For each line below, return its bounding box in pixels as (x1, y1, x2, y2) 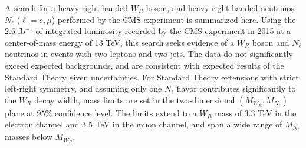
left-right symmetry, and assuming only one (5, 82, 162, 95)
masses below (5, 130, 53, 143)
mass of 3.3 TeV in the (215, 106, 297, 119)
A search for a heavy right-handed (5, 2, 129, 14)
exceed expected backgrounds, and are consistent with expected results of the (5, 59, 284, 71)
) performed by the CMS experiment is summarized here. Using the (51, 13, 296, 25)
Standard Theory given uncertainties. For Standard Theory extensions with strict (5, 70, 299, 83)
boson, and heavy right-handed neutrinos (146, 2, 294, 14)
